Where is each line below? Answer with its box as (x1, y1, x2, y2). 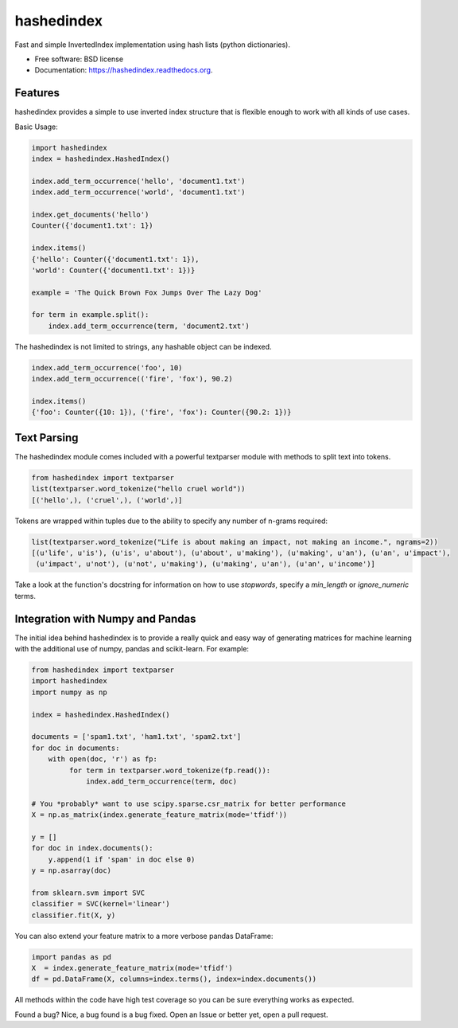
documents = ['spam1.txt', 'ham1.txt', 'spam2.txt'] (31, 733, 242, 741)
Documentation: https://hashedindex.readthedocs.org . (34, 65, 213, 75)
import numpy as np (31, 687, 107, 697)
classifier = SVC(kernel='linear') (31, 900, 170, 909)
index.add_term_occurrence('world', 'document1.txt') (31, 188, 246, 197)
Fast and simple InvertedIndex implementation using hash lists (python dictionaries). (14, 40, 290, 49)
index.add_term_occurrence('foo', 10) (31, 363, 183, 372)
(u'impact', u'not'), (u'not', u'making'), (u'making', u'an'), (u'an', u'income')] (36, 560, 375, 569)
